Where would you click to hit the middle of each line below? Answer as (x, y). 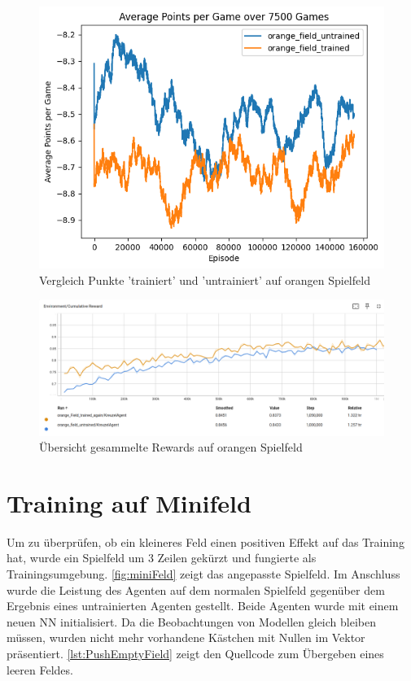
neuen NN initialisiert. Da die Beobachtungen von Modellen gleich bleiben (191, 621)
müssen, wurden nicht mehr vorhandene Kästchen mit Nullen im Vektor (186, 637)
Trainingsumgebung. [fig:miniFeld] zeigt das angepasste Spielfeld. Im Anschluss (203, 574)
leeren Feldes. (40, 669)
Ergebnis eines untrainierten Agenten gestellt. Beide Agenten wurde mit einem (203, 606)
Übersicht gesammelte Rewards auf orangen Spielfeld (171, 447)
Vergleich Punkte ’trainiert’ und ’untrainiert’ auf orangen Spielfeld (205, 279)
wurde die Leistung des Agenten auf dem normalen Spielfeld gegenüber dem (196, 589)
